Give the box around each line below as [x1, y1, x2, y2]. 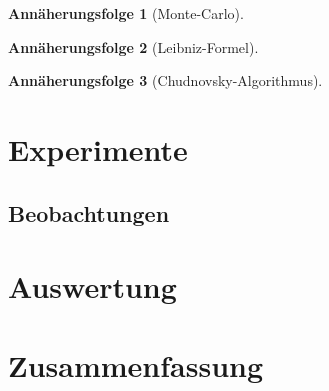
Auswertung [8, 266, 177, 307]
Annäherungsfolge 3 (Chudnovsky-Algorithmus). [8, 70, 323, 91]
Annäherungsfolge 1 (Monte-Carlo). [8, 3, 244, 23]
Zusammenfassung [8, 344, 264, 385]
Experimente [8, 128, 188, 169]
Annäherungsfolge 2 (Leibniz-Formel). [8, 36, 259, 57]
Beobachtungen [8, 197, 170, 228]
